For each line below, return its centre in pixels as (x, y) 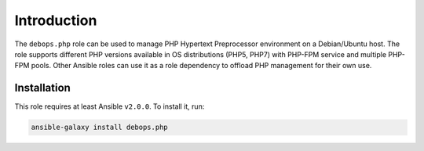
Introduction (56, 20)
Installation (42, 88)
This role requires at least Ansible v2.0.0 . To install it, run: (110, 106)
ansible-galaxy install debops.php (99, 128)
